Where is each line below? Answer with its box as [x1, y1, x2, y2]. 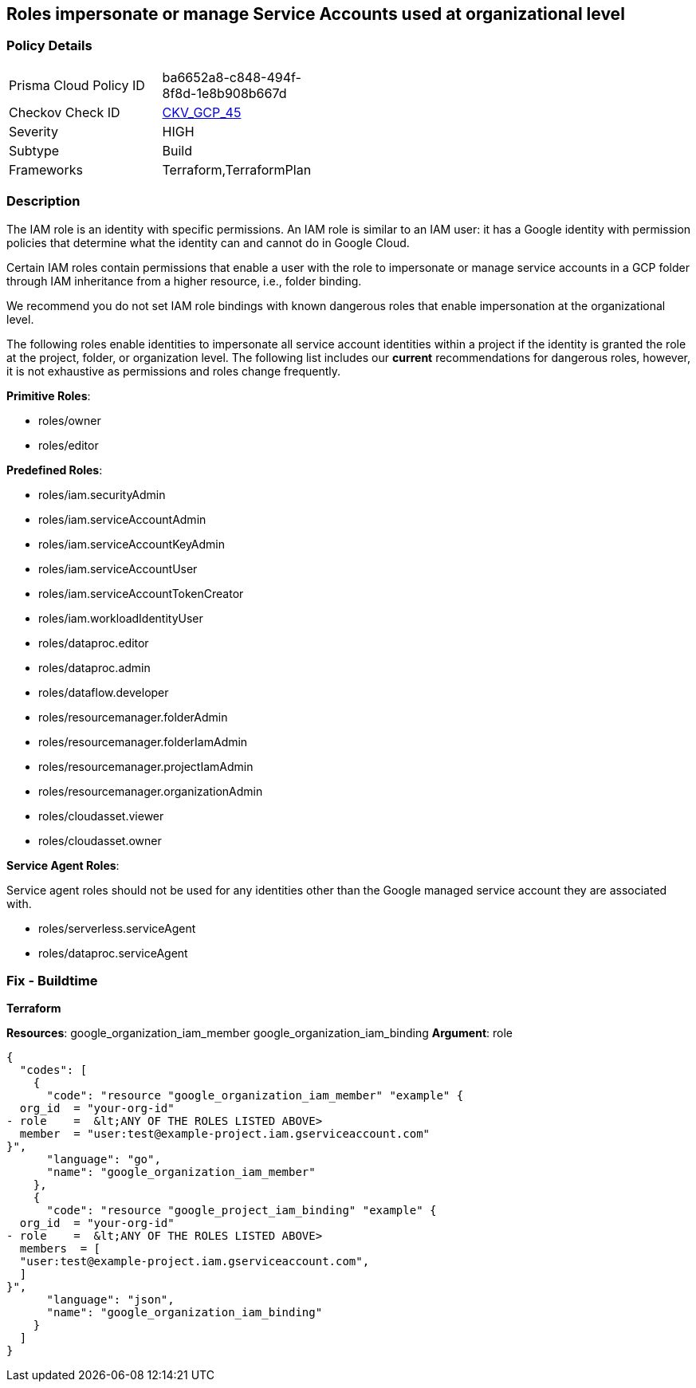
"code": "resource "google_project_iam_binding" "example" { [46, 1204, 437, 1217]
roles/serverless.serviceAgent [38, 921, 196, 935]
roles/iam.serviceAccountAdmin [38, 512, 206, 526]
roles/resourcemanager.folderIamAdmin [38, 734, 248, 749]
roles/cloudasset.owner [38, 833, 162, 847]
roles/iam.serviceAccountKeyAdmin [38, 537, 225, 551]
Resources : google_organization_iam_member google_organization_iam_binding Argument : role [6, 1026, 513, 1040]
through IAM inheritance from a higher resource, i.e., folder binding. [6, 273, 362, 288]
